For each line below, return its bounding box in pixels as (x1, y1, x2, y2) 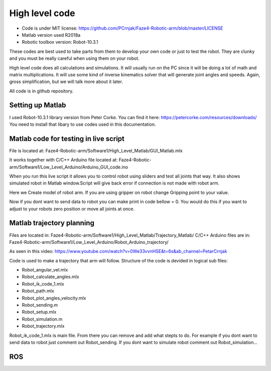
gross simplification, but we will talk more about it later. (9, 78, 123, 85)
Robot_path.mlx (22, 288, 55, 294)
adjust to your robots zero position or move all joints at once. (9, 206, 135, 212)
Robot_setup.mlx (22, 309, 57, 315)
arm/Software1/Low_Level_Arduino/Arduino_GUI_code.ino (9, 164, 128, 170)
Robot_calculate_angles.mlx (22, 274, 80, 280)
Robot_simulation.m (22, 316, 63, 322)
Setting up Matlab (9, 101, 66, 110)
